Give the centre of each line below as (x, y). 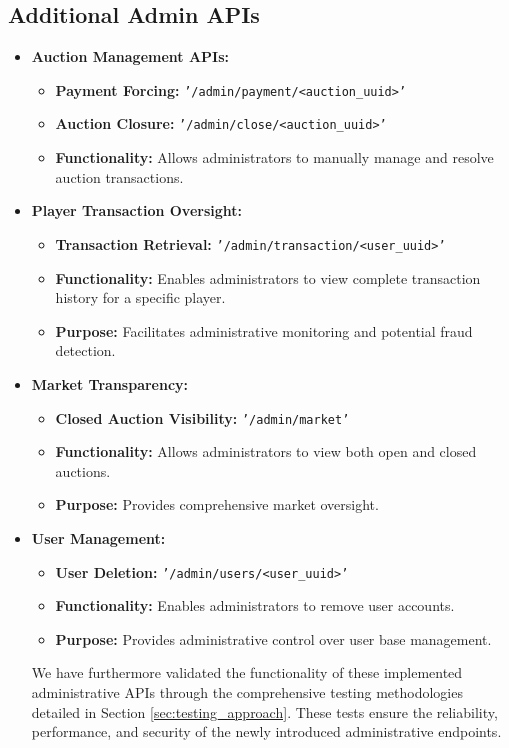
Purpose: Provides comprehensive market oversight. (217, 504)
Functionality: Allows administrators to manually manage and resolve (274, 157)
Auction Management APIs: (130, 56)
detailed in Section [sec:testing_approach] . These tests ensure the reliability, (264, 711)
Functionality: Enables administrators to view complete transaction (268, 277)
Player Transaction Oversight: (137, 210)
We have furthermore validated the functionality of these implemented (247, 672)
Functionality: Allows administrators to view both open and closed (266, 451)
